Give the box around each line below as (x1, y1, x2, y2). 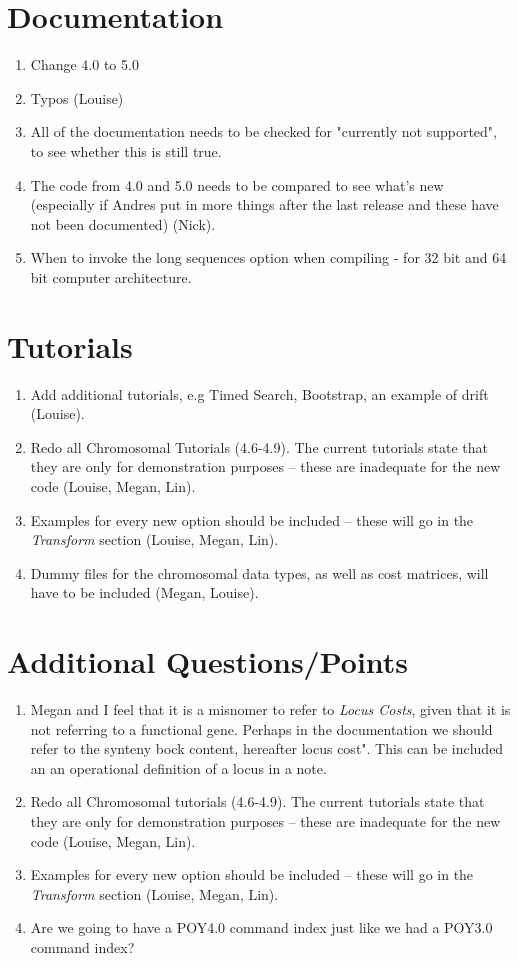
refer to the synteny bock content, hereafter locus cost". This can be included (30, 738, 504, 759)
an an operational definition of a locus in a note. (30, 757, 327, 778)
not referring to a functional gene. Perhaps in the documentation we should (30, 718, 493, 739)
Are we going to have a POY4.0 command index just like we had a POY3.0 (30, 917, 493, 938)
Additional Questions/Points (7, 641, 409, 682)
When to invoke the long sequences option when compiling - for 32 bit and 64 (30, 247, 507, 268)
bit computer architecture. (30, 266, 192, 287)
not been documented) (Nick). (30, 213, 216, 234)
